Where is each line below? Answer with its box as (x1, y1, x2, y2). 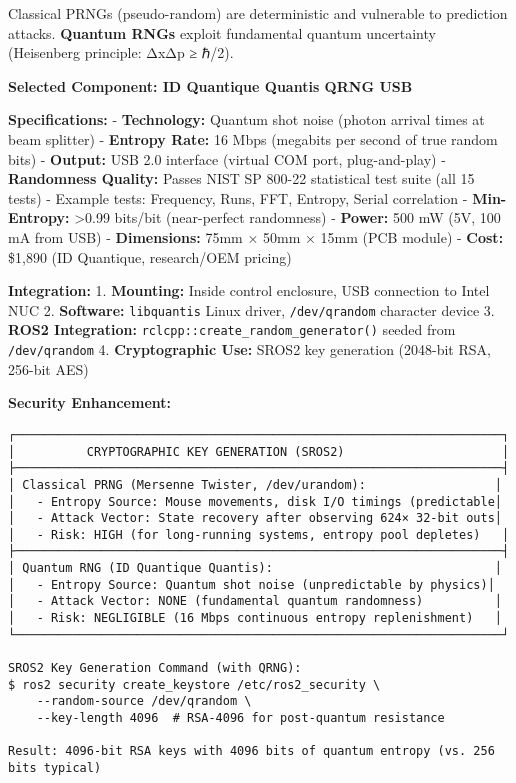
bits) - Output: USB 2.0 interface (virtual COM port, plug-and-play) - (8, 148, 446, 169)
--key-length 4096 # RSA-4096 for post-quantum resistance (36, 711, 445, 726)
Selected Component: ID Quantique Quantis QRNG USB (8, 75, 413, 96)
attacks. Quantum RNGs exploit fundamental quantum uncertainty (8, 22, 436, 43)
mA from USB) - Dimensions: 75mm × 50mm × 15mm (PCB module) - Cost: (8, 226, 504, 247)
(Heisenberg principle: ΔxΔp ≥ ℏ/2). (8, 42, 234, 63)
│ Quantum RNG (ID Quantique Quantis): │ (8, 561, 502, 576)
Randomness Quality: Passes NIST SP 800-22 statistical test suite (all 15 (8, 168, 475, 189)
